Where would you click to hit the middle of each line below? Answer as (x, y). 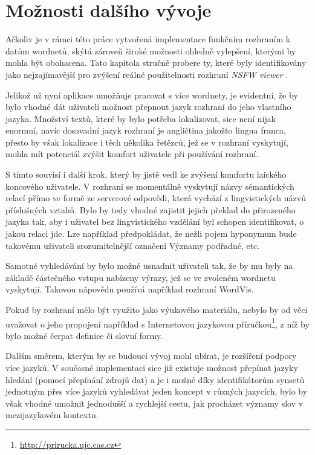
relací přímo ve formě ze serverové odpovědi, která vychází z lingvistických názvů (156, 198)
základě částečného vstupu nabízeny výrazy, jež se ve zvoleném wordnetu (141, 277)
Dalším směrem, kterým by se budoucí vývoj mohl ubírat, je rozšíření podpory (151, 356)
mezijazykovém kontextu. (52, 415)
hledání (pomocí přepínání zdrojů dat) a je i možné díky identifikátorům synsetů (155, 379)
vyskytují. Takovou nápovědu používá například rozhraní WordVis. (130, 289)
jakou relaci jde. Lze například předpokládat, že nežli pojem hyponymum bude (151, 234)
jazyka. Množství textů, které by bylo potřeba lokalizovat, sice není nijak (141, 118)
